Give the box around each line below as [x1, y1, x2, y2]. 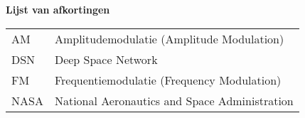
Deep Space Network [54, 50, 158, 68]
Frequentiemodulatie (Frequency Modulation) [54, 71, 282, 88]
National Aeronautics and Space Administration [54, 92, 294, 109]
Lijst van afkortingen [6, 2, 110, 16]
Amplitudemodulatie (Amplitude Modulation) [54, 30, 284, 47]
